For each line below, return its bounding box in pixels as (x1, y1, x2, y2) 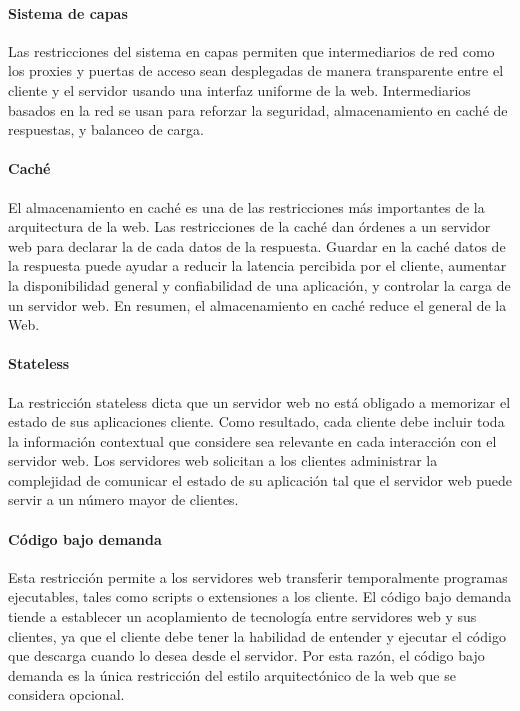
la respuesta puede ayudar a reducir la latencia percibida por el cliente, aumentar (8, 255, 507, 276)
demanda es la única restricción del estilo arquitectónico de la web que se (8, 664, 456, 685)
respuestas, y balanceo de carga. (8, 119, 204, 140)
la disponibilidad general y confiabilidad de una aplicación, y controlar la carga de (8, 274, 511, 295)
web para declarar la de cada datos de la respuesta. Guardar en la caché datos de (8, 235, 506, 256)
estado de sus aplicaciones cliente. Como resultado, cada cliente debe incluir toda (8, 411, 505, 432)
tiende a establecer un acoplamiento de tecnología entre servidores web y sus (8, 606, 477, 627)
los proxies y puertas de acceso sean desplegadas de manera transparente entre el (8, 60, 504, 81)
